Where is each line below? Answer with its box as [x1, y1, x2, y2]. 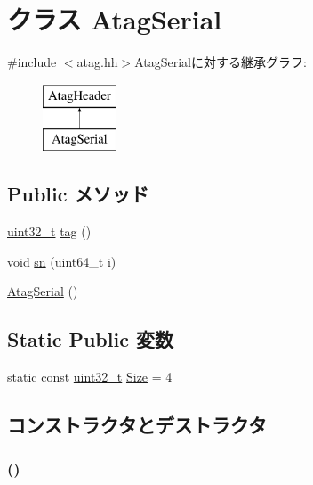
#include [7, 53, 57, 71]
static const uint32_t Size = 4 [7, 367, 173, 386]
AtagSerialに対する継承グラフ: [134, 53, 307, 71]
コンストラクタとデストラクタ [7, 411, 267, 439]
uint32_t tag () [7, 222, 92, 241]
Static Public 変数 [7, 325, 173, 353]
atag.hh [76, 53, 118, 71]
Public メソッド [7, 180, 149, 208]
